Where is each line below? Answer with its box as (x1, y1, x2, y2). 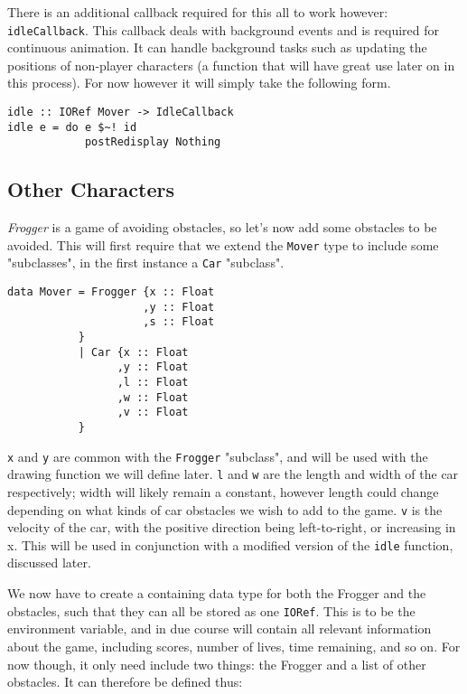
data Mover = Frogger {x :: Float (7, 286, 215, 299)
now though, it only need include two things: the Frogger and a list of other (7, 654, 426, 673)
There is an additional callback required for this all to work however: (7, 3, 388, 21)
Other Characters (7, 175, 174, 203)
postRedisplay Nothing (84, 136, 221, 149)
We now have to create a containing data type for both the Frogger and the (7, 584, 426, 603)
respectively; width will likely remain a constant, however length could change (7, 482, 439, 501)
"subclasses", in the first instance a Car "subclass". (7, 253, 285, 272)
